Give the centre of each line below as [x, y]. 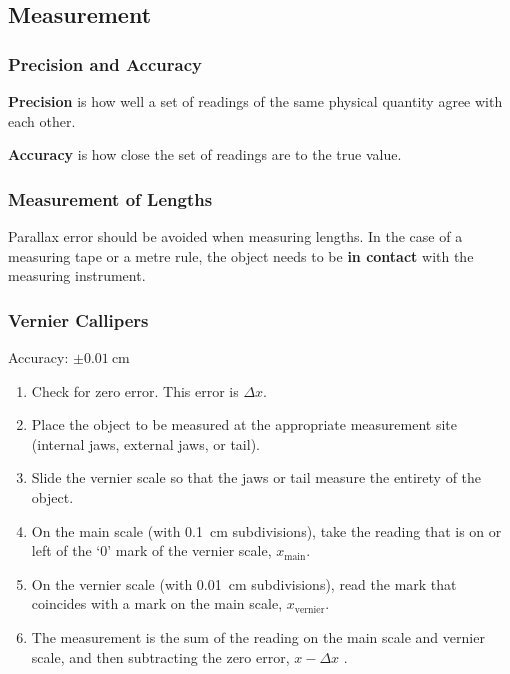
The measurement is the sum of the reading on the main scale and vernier [258, 636]
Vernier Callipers [78, 319]
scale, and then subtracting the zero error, [160, 656]
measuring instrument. [77, 275]
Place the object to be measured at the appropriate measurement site [244, 424]
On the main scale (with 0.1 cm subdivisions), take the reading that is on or [266, 530]
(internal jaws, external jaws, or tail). [145, 443]
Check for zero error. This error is [135, 390]
